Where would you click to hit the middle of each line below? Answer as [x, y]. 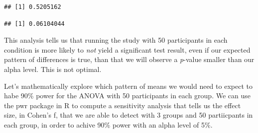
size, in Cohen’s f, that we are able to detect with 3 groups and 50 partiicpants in [129, 115]
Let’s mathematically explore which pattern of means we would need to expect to [128, 86]
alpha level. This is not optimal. [53, 69]
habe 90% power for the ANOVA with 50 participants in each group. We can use [127, 96]
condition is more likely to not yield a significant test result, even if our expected [127, 49]
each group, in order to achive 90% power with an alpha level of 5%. [108, 124]
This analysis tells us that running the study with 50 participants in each [116, 40]
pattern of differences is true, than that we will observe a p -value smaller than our [129, 59]
